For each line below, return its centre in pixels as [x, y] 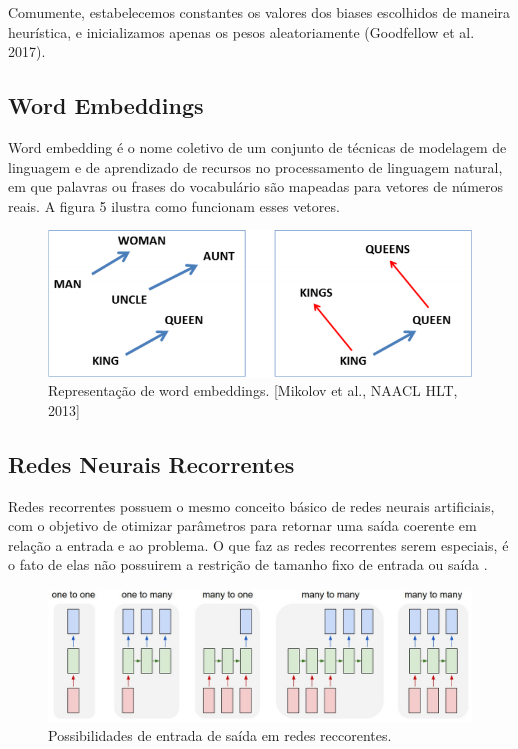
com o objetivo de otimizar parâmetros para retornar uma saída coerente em [242, 525]
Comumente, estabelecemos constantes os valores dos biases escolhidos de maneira [259, 12]
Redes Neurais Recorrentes [151, 463]
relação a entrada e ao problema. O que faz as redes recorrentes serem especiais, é [258, 544]
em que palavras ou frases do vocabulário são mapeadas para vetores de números [256, 186]
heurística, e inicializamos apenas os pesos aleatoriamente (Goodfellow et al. [241, 31]
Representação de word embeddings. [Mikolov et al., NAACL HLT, [253, 390]
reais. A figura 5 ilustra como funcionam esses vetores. [174, 205]
